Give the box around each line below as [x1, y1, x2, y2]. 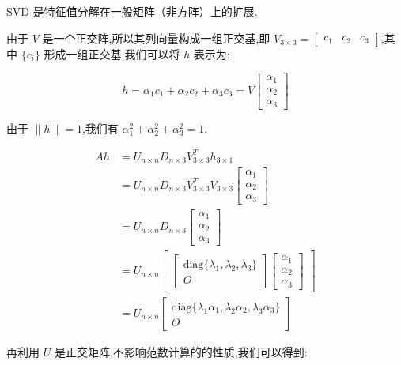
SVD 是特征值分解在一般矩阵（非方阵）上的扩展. [6, 3, 258, 19]
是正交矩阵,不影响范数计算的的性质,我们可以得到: [54, 343, 308, 359]
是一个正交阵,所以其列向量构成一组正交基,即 [42, 29, 270, 46]
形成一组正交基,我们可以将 [44, 45, 180, 62]
